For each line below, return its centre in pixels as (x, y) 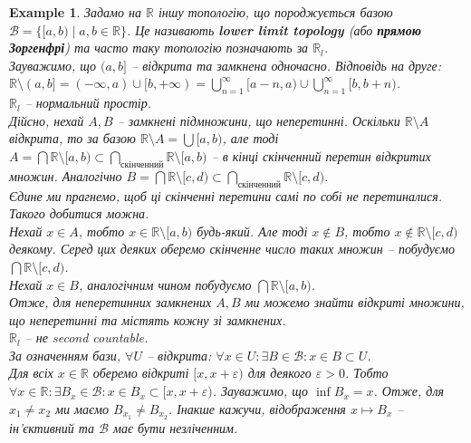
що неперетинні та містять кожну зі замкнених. (148, 319)
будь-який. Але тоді (252, 231)
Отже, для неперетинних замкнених (111, 302)
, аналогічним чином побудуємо (165, 284)
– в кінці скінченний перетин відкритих (321, 155)
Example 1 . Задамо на (75, 12)
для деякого (279, 373)
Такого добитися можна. (79, 213)
